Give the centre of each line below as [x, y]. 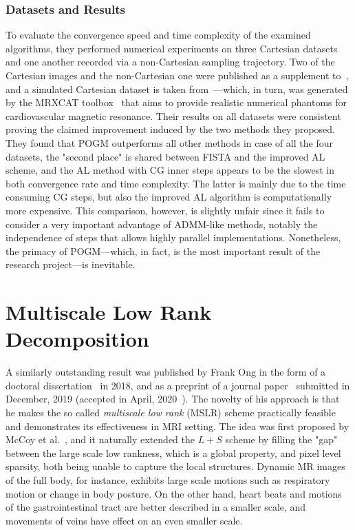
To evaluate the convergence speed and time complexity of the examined [158, 35]
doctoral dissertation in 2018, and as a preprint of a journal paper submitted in [178, 385]
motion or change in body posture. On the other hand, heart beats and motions [174, 493]
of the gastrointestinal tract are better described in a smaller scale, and [156, 507]
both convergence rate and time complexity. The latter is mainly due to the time [176, 183]
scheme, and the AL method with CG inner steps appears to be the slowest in [170, 170]
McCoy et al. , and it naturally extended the [100, 439]
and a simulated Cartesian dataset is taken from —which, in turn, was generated [177, 89]
